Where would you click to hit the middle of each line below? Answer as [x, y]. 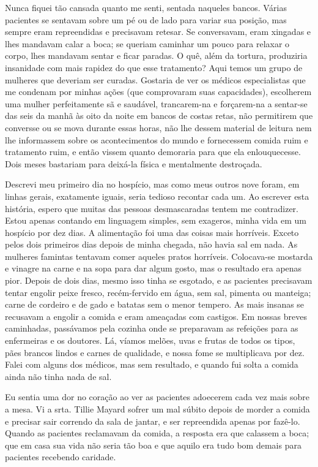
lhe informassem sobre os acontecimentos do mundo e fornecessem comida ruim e [157, 139]
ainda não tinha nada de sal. [58, 376]
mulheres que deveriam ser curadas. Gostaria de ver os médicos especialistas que [155, 79]
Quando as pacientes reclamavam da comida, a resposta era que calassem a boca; [157, 433]
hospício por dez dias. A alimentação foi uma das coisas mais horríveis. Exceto [152, 232]
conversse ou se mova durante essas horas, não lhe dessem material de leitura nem [158, 127]
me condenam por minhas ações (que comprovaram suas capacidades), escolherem [158, 92]
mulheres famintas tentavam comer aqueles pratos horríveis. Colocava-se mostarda [159, 256]
